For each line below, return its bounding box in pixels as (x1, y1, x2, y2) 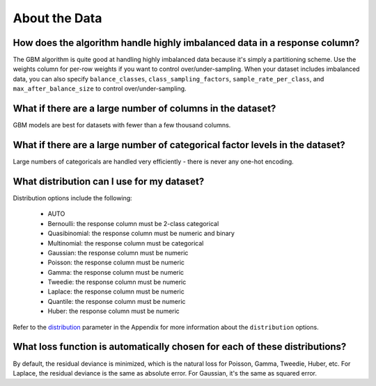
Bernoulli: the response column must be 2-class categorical (47, 219, 219, 227)
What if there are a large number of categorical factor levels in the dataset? (13, 139, 346, 151)
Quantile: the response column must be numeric (47, 297, 186, 305)
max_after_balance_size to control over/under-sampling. (13, 84, 187, 93)
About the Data (13, 10, 102, 26)
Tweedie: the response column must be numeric (47, 278, 187, 287)
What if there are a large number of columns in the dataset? (13, 103, 276, 115)
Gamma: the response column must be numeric (47, 268, 185, 276)
